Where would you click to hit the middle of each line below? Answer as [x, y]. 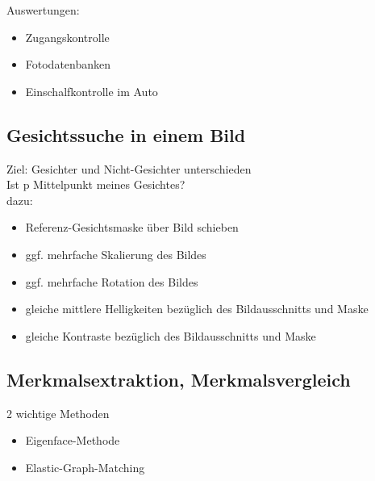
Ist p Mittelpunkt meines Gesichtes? [96, 184]
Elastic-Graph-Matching [85, 467]
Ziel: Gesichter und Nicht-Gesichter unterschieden [129, 168]
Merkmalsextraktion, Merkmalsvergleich [179, 379]
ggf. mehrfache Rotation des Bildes [112, 281]
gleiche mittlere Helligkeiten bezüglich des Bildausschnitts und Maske [197, 309]
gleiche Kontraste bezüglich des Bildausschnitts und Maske [171, 335]
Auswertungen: [43, 10]
